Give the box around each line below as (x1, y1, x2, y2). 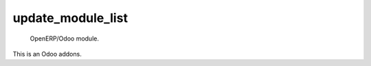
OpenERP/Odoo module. (30, 34, 100, 43)
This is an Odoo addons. (12, 49, 82, 58)
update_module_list (12, 10, 128, 25)
